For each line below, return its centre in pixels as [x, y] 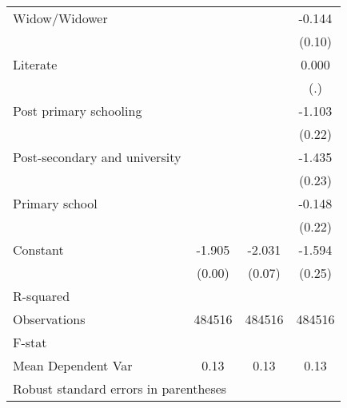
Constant [38, 250]
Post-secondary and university [97, 157]
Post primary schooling [78, 111]
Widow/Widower [60, 18]
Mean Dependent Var [73, 365]
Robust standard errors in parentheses [120, 388]
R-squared [42, 296]
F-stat [30, 342]
